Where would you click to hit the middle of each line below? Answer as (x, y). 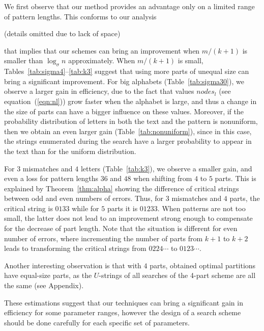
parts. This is (236, 178)
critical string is (28, 208)
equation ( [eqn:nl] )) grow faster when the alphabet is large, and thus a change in (130, 101)
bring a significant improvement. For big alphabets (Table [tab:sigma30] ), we (124, 81)
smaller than (24, 60)
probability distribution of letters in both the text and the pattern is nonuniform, (131, 121)
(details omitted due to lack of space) (62, 33)
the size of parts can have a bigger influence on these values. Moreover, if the (124, 111)
